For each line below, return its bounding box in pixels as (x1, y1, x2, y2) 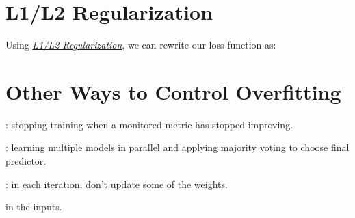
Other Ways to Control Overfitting (5, 77, 341, 105)
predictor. (5, 154, 47, 168)
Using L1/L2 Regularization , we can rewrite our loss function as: (5, 38, 276, 52)
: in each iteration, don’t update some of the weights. (5, 176, 228, 191)
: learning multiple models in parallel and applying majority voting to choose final (5, 140, 350, 154)
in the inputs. (5, 200, 62, 214)
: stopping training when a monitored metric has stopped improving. (5, 117, 293, 131)
